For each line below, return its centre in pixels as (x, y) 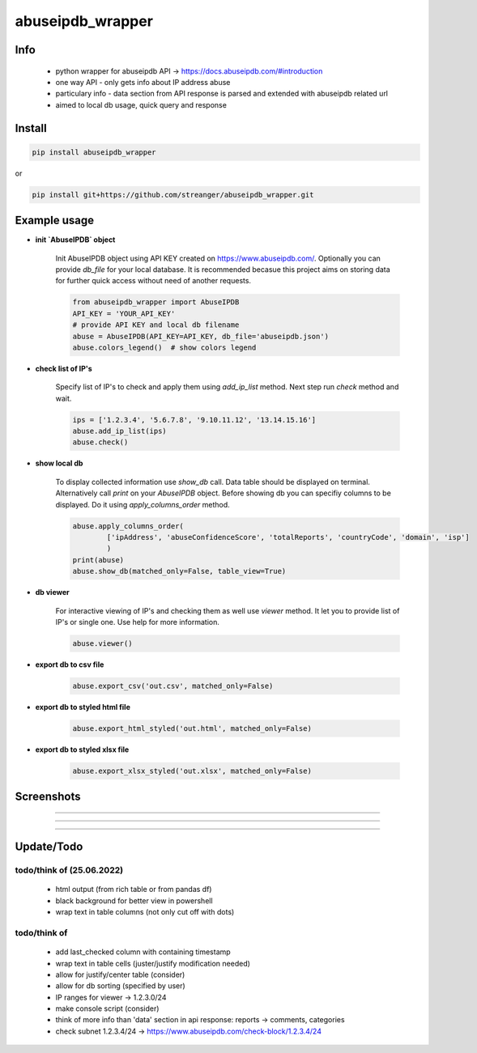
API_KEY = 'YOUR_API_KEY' (124, 313)
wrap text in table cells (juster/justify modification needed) (153, 963)
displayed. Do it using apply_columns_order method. (143, 504)
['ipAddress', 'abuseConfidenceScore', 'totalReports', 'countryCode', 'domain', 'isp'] (288, 537)
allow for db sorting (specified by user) (120, 986)
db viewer (53, 592)
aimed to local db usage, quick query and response (141, 104)
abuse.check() (100, 442)
